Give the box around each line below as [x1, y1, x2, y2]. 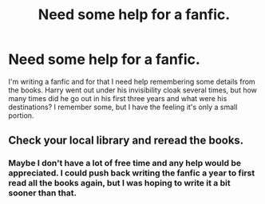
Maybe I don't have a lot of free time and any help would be [8, 158, 242, 169]
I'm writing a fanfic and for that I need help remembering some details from [8, 76, 255, 86]
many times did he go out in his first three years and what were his [8, 93, 227, 103]
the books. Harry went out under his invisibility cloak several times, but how [8, 85, 258, 95]
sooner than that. [8, 187, 77, 198]
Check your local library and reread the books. [8, 134, 244, 147]
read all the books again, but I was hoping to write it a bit [8, 178, 231, 189]
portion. [8, 110, 34, 120]
